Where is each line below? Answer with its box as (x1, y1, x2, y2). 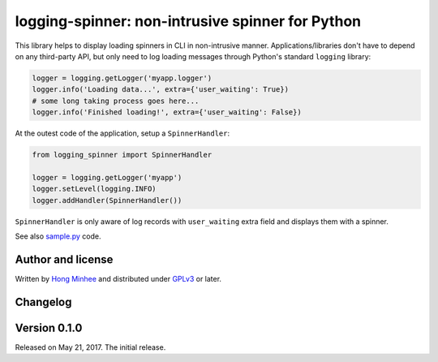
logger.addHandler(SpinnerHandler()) (32, 196, 182, 205)
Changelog (15, 295, 72, 308)
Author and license (15, 252, 114, 266)
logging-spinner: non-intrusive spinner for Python (15, 12, 361, 30)
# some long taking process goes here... (32, 96, 200, 106)
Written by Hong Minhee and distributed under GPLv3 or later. (15, 274, 222, 283)
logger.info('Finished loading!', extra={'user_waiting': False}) (32, 108, 302, 117)
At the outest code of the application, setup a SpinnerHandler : (15, 128, 230, 138)
